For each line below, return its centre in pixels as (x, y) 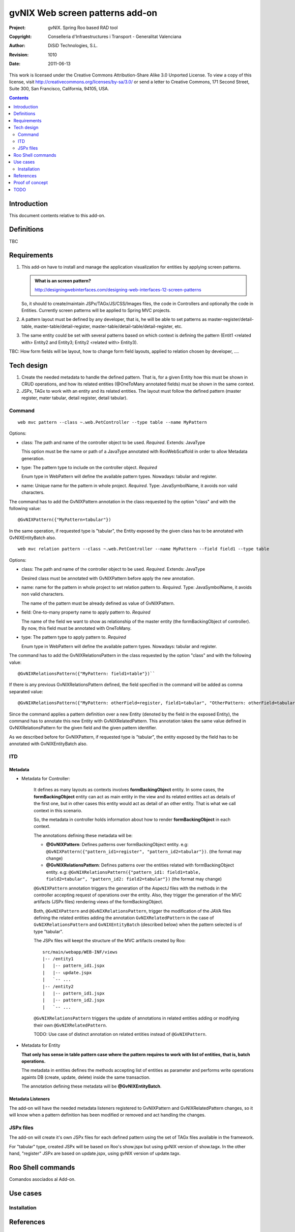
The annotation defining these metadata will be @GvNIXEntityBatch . (91, 1086)
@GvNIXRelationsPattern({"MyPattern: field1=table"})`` (87, 673)
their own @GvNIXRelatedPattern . (71, 1025)
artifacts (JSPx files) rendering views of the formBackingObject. (98, 902)
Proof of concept (31, 183)
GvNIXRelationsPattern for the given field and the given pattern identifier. (83, 728)
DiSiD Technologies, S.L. (73, 46)
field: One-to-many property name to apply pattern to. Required (86, 612)
